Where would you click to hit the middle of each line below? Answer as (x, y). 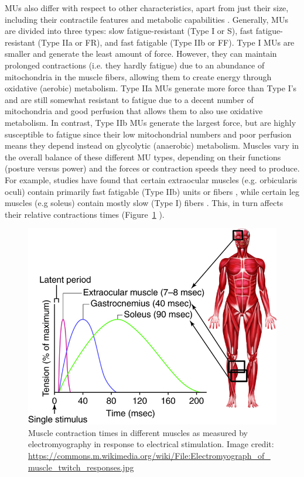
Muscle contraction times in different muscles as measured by (138, 432)
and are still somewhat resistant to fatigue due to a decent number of (129, 99)
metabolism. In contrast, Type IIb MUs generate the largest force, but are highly (151, 122)
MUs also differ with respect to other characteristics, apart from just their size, (147, 8)
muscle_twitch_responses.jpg (81, 467)
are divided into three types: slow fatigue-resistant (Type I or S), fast (129, 31)
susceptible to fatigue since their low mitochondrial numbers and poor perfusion (148, 134)
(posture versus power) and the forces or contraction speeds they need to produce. (152, 168)
